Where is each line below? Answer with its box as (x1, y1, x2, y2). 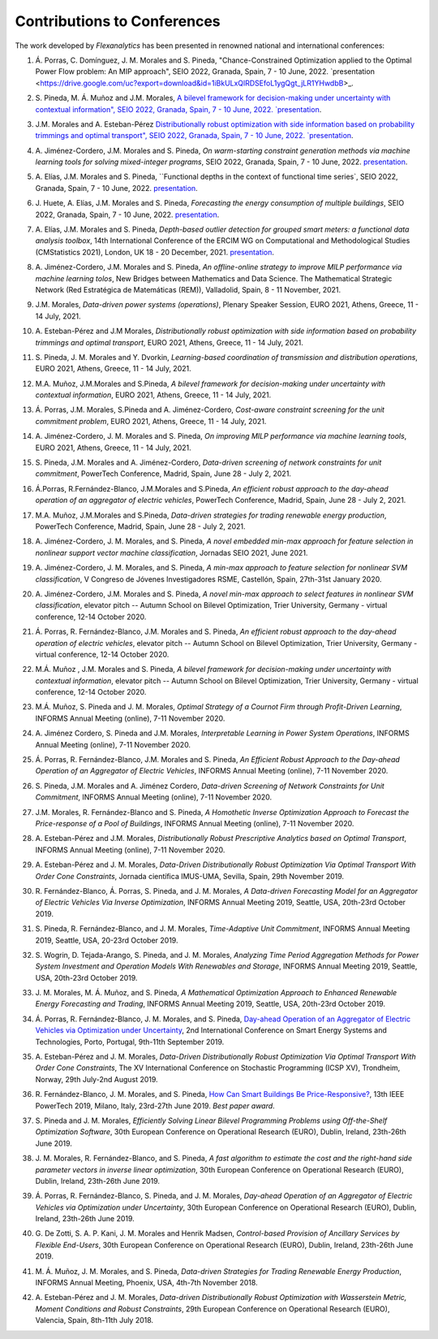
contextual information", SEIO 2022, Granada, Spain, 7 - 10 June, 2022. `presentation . (35, 104, 322, 114)
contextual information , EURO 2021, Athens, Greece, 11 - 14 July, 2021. (35, 390, 272, 400)
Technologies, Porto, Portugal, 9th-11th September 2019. (35, 1037, 225, 1046)
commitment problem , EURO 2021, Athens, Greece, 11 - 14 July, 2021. (35, 416, 267, 426)
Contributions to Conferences (15, 12, 221, 30)
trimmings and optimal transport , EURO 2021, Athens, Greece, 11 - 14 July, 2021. (35, 337, 304, 347)
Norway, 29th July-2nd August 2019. (35, 1074, 158, 1084)
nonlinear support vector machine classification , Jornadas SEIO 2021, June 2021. (35, 548, 308, 557)
